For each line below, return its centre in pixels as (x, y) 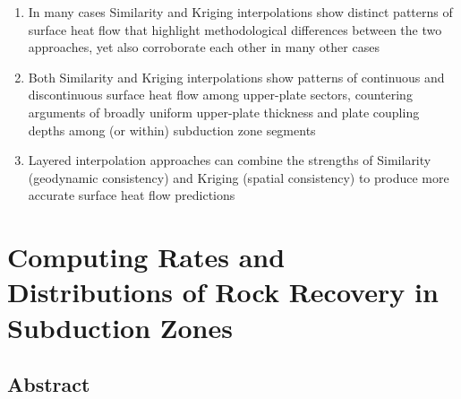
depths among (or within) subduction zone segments (172, 130)
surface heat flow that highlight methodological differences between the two (235, 29)
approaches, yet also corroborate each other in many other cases (204, 47)
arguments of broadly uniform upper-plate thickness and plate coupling (224, 112)
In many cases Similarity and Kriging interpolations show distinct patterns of (240, 12)
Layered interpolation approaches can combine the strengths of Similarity (230, 160)
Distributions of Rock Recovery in (223, 292)
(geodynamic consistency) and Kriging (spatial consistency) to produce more (239, 177)
